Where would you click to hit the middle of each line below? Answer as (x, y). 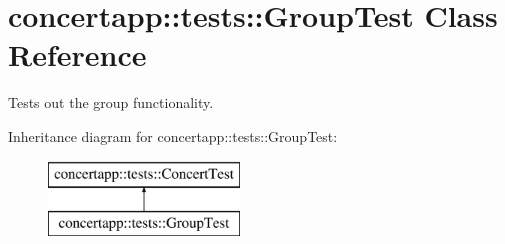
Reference (77, 54)
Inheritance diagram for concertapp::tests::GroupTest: (173, 135)
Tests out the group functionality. (111, 102)
